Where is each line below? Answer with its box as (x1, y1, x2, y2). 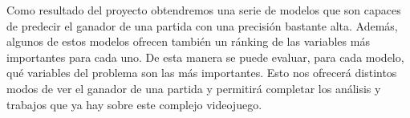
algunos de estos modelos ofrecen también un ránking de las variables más (6, 33, 370, 50)
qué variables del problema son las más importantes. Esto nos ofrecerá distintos (6, 64, 397, 81)
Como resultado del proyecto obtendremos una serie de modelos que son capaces (6, 2, 401, 18)
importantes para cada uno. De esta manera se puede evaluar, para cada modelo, (6, 48, 404, 65)
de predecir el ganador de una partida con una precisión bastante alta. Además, (6, 17, 398, 34)
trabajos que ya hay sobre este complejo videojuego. (6, 96, 262, 112)
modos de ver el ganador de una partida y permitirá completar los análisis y (6, 79, 381, 96)
